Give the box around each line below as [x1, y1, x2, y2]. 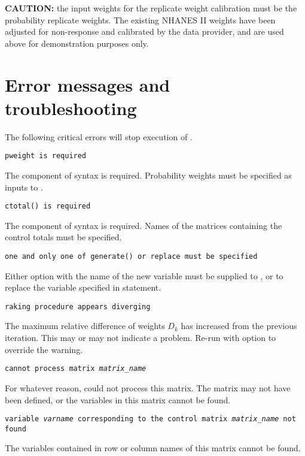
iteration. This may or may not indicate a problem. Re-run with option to [5, 331, 276, 344]
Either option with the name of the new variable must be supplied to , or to [5, 269, 283, 282]
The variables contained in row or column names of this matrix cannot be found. [5, 442, 301, 454]
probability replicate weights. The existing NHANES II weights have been [5, 13, 276, 26]
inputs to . [5, 180, 43, 193]
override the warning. [5, 343, 83, 355]
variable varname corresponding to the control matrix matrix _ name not [5, 415, 296, 424]
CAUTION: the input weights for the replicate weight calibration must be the [5, 2, 297, 14]
